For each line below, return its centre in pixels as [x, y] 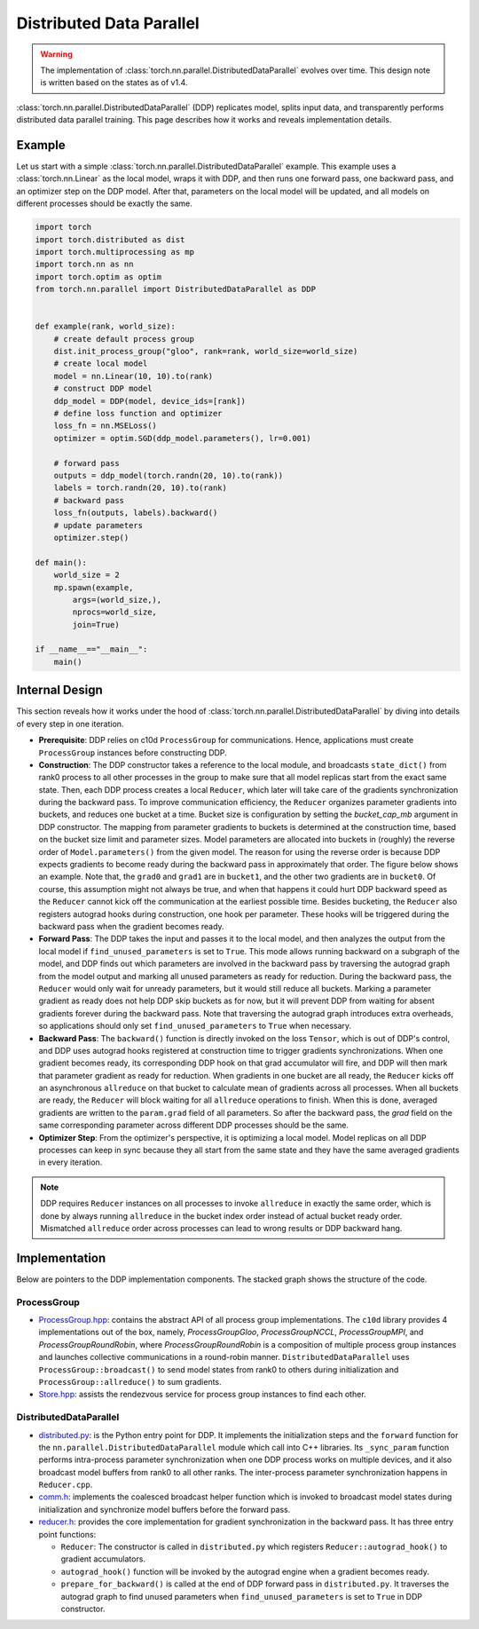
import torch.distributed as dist [110, 239]
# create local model [101, 364]
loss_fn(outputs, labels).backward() [136, 513]
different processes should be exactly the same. [104, 203]
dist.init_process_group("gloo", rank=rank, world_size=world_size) [206, 352]
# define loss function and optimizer [138, 414]
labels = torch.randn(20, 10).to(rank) [141, 488]
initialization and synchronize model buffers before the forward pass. [165, 1509]
